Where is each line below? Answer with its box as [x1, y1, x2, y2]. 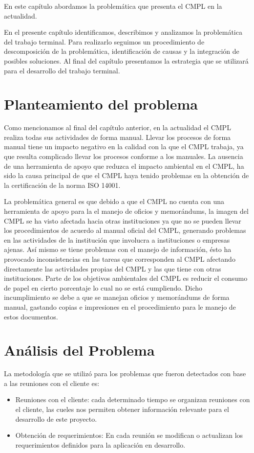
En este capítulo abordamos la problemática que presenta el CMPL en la [4, 1, 222, 11]
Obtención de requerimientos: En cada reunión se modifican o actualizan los [15, 430, 243, 440]
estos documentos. [4, 311, 58, 321]
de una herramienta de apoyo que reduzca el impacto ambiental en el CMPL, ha [4, 160, 244, 171]
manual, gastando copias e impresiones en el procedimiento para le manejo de [4, 301, 236, 312]
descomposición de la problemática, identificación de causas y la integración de [4, 46, 239, 56]
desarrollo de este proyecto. [15, 413, 97, 424]
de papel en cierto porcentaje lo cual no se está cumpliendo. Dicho [4, 282, 203, 293]
